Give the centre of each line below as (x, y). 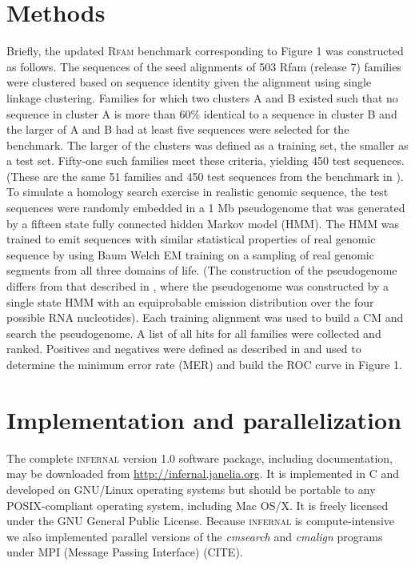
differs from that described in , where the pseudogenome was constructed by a (198, 286)
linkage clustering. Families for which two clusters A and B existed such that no (202, 97)
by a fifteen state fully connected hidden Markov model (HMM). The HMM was (203, 223)
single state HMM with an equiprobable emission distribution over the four (190, 301)
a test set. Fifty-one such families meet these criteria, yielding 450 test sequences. (206, 161)
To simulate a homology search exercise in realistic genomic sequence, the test (198, 192)
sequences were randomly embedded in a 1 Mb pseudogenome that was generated (206, 208)
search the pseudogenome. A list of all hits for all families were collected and (194, 333)
